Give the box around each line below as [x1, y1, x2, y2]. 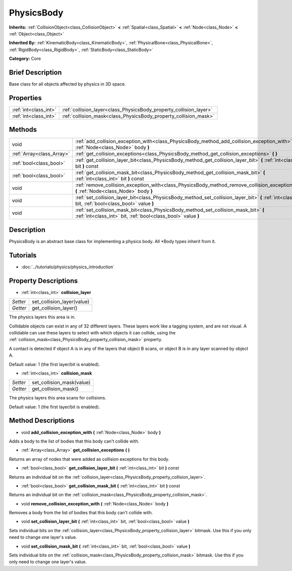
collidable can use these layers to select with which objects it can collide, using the [9, 329, 176, 335]
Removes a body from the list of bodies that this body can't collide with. [9, 510, 153, 516]
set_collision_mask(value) [32, 379, 91, 386]
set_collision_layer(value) [32, 298, 90, 305]
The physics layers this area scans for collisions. [9, 395, 107, 401]
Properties [9, 94, 42, 102]
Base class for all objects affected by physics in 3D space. [9, 81, 126, 87]
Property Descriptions [9, 277, 78, 285]
